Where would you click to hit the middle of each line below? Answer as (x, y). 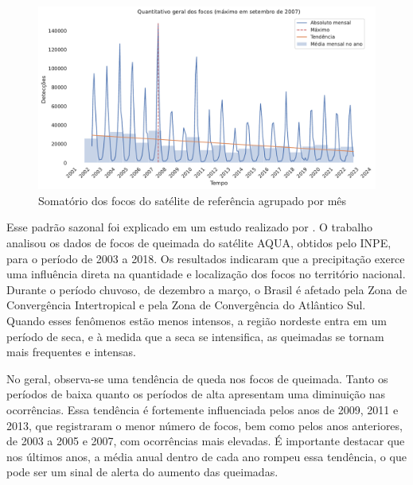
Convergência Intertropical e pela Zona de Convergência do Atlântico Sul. (186, 305)
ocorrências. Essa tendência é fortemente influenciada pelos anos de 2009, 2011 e (203, 409)
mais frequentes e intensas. (71, 352)
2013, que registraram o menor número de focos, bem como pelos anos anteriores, (205, 425)
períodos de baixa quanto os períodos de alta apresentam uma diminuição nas (196, 394)
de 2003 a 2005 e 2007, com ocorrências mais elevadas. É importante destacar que (206, 441)
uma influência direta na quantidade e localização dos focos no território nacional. (206, 274)
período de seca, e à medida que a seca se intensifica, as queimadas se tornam (195, 336)
